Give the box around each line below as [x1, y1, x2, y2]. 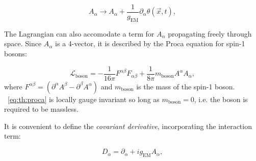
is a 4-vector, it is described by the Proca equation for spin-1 [55, 38, 245, 49]
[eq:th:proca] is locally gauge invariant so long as [8, 93, 160, 104]
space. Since [4, 38, 42, 49]
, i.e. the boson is [194, 93, 248, 104]
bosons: [4, 48, 27, 59]
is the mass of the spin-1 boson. [136, 81, 235, 91]
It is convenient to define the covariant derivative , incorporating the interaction [4, 120, 252, 131]
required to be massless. [4, 104, 79, 114]
